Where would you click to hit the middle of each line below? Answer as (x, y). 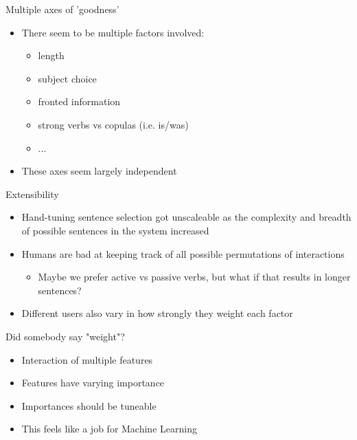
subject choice (67, 78)
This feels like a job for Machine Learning (109, 429)
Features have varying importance (93, 383)
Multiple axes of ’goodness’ (62, 9)
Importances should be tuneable (89, 405)
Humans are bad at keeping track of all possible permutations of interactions (183, 253)
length (51, 55)
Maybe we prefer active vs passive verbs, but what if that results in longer (194, 277)
